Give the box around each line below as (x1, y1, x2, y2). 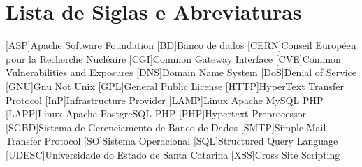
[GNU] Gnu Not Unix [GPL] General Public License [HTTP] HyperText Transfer (6, 78, 344, 93)
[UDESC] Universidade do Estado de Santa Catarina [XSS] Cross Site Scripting (6, 147, 340, 161)
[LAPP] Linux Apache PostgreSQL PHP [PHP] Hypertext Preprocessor (6, 106, 307, 121)
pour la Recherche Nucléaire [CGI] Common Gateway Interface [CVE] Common (6, 51, 341, 66)
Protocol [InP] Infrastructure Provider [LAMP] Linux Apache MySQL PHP (6, 92, 324, 107)
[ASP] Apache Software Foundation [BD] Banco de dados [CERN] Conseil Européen (6, 38, 356, 52)
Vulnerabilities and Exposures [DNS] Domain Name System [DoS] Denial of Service (6, 65, 356, 80)
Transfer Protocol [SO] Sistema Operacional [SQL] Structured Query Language (6, 133, 338, 148)
